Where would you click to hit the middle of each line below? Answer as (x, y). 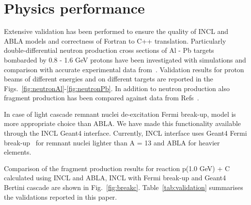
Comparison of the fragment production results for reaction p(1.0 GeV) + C (117, 168)
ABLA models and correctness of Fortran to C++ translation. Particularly (115, 40)
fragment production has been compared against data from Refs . (102, 98)
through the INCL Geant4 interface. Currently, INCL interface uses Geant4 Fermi (125, 133)
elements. (18, 152)
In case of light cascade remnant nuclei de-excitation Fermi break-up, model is (120, 114)
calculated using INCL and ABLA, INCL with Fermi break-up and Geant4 (115, 178)
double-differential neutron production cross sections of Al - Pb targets (109, 50)
